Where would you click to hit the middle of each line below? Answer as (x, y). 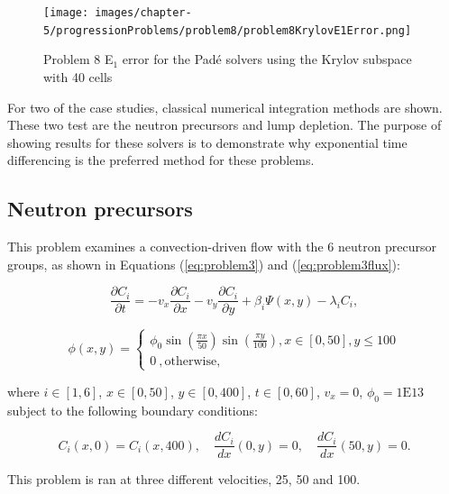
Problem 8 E (78, 59)
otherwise (191, 361)
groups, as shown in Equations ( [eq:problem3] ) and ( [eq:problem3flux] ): (204, 264)
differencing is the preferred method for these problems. (161, 160)
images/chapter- (143, 13)
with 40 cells (78, 76)
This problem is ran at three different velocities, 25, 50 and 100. (184, 479)
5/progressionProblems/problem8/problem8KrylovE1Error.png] (228, 30)
